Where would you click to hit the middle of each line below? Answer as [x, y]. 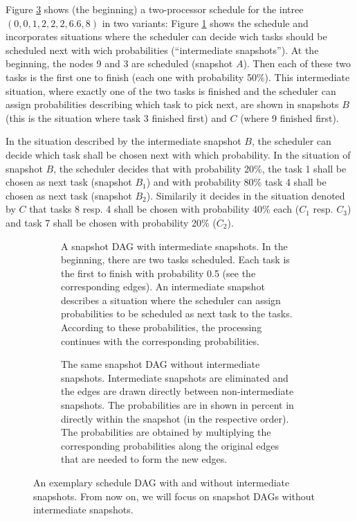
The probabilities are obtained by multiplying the [166, 432]
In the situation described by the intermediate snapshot [123, 141]
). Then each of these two [297, 63]
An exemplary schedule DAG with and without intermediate [162, 482]
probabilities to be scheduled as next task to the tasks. [177, 314]
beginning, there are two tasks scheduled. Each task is [175, 259]
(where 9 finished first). [290, 117]
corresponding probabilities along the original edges [170, 445]
